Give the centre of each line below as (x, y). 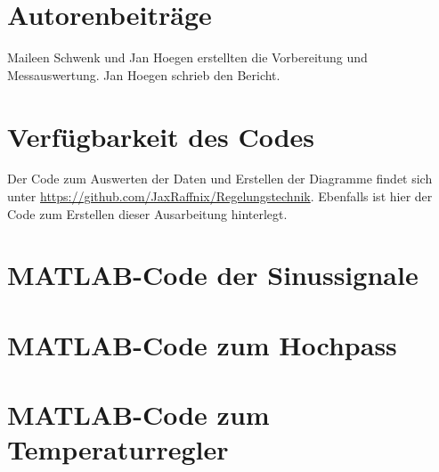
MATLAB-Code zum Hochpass (202, 344)
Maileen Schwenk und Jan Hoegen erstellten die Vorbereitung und (187, 57)
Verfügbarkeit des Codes (161, 136)
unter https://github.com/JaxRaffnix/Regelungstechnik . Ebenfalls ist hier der (220, 196)
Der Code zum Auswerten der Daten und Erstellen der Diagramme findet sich (220, 179)
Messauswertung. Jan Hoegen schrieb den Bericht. (144, 74)
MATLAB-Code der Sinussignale (213, 275)
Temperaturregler (118, 449)
